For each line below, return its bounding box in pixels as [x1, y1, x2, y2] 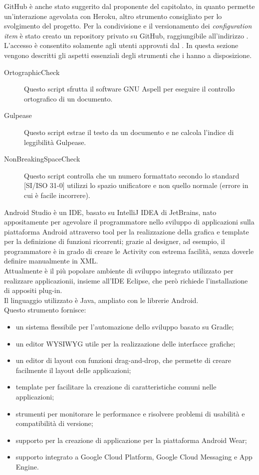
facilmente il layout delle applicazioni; [15, 364, 131, 375]
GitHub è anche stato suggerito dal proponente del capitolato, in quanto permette [4, 1, 255, 11]
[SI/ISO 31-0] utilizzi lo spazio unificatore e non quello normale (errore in [24, 180, 249, 190]
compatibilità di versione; [15, 418, 93, 428]
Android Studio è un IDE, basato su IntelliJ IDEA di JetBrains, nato [4, 206, 217, 217]
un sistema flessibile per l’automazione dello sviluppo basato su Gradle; [15, 321, 234, 332]
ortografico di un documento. [24, 93, 113, 103]
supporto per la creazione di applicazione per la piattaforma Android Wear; [15, 434, 247, 445]
